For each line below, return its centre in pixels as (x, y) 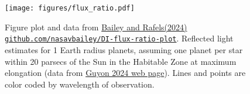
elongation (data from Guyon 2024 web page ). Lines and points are (125, 73)
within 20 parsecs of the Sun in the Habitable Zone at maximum (121, 61)
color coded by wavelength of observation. (80, 84)
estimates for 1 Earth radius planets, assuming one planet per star (124, 49)
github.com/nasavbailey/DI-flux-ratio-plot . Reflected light (119, 38)
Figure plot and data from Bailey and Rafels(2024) (96, 27)
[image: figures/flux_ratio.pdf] (70, 8)
